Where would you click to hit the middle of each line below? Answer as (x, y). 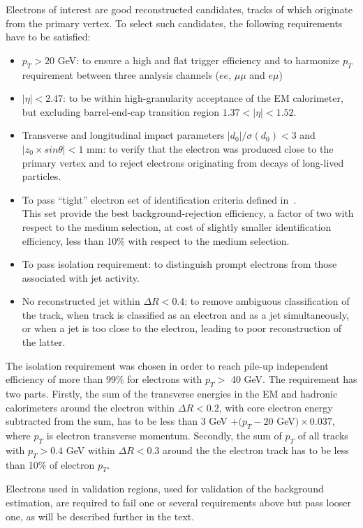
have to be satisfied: (48, 37)
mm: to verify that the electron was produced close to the (210, 148)
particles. (42, 176)
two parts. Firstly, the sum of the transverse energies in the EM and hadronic (172, 394)
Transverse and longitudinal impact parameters (123, 135)
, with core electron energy (276, 407)
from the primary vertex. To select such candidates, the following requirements (174, 23)
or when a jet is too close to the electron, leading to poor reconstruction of (182, 328)
